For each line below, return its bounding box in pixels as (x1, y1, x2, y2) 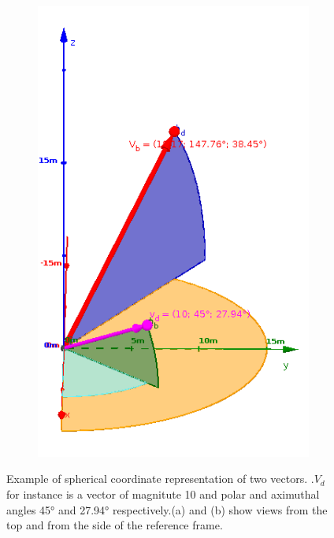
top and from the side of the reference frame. (6, 517, 223, 533)
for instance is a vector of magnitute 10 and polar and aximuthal (6, 485, 320, 502)
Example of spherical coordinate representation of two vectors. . (6, 470, 314, 487)
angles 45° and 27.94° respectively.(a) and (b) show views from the (6, 501, 328, 518)
